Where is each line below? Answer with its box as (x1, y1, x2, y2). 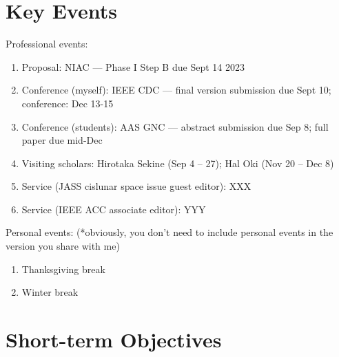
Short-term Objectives (6, 325, 222, 354)
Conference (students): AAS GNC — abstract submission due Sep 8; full (21, 119, 329, 133)
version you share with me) (6, 239, 120, 253)
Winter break (21, 285, 79, 299)
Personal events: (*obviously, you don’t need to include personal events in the (6, 225, 333, 239)
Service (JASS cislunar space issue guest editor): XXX (21, 179, 251, 193)
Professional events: (6, 36, 88, 51)
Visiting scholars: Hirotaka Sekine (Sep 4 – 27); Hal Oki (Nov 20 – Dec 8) (21, 155, 334, 170)
